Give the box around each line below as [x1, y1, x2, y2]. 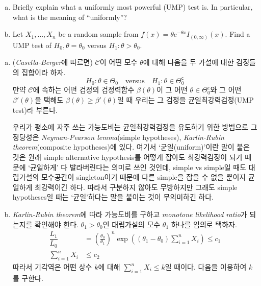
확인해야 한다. [35, 219, 79, 229]
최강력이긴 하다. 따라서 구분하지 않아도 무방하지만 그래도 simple [35, 181, 238, 192]
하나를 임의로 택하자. [171, 219, 237, 229]
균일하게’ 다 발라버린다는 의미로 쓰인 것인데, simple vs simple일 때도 [30, 161, 247, 172]
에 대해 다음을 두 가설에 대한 [143, 57, 234, 67]
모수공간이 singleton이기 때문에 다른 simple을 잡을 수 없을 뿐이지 [41, 172, 246, 182]
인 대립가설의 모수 [102, 219, 161, 229]
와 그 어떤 [210, 84, 242, 95]
